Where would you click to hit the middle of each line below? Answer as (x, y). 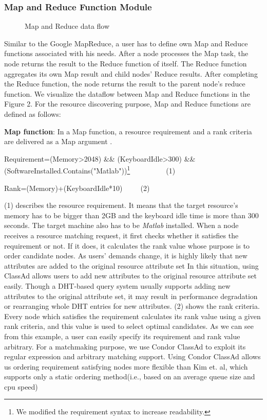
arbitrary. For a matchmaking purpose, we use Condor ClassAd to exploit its (125, 346)
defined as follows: (33, 113)
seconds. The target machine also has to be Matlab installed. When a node (121, 225)
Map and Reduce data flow (67, 26)
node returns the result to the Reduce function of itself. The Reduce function (126, 63)
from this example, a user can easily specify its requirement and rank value (122, 336)
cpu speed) (21, 386)
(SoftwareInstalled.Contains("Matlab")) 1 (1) (90, 170)
